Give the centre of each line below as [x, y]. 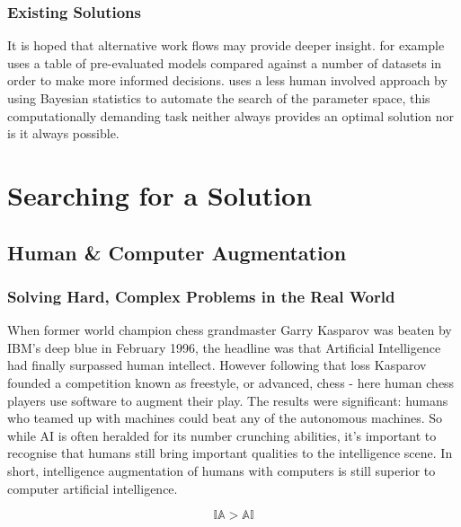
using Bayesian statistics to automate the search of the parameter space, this [219, 98]
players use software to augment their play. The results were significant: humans [228, 400]
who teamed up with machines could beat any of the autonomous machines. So [225, 418]
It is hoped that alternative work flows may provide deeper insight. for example [226, 45]
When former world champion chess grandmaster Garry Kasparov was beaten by [230, 330]
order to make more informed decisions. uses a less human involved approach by [227, 80]
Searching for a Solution [160, 194]
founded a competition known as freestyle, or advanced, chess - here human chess [231, 382]
